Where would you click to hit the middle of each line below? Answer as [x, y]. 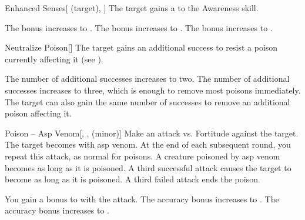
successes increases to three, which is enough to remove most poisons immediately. [153, 90]
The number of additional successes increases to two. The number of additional [147, 79]
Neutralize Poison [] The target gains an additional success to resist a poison [141, 47]
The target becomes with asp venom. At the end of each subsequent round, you [148, 144]
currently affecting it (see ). [54, 59]
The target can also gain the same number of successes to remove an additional [148, 101]
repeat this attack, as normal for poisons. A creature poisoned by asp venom [143, 156]
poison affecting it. [38, 113]
